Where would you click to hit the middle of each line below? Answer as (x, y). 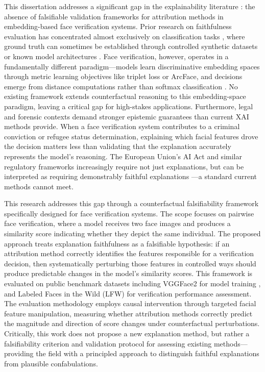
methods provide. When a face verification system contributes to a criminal (122, 126)
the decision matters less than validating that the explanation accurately (118, 146)
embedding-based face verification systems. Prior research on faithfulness (118, 26)
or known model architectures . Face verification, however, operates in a (116, 56)
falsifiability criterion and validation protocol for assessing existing (108, 343)
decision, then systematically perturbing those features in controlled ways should (130, 263)
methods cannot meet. (39, 186)
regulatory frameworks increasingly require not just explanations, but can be (124, 166)
